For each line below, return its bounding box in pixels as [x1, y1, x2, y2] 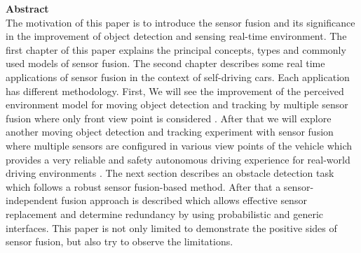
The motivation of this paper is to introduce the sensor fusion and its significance [6, 15, 355, 29]
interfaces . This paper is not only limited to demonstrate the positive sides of [6, 220, 337, 235]
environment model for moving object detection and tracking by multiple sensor [6, 97, 348, 112]
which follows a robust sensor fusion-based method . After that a [6, 179, 281, 194]
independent [6, 193, 58, 208]
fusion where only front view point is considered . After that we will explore [6, 110, 332, 125]
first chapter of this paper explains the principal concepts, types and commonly [6, 42, 346, 57]
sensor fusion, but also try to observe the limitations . [6, 234, 233, 249]
